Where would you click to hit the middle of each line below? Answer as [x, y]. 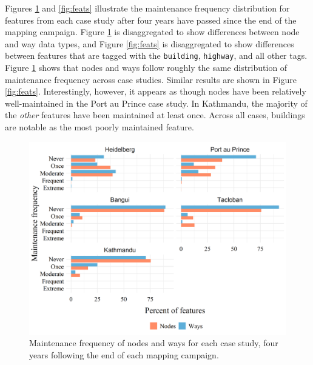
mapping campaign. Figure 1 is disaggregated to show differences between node [152, 32]
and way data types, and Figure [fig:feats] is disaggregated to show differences [150, 43]
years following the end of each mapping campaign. [124, 354]
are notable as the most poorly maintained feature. [99, 127]
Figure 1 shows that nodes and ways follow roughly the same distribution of [146, 68]
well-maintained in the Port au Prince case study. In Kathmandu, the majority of [156, 103]
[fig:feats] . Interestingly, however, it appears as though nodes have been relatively [156, 91]
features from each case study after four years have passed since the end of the [151, 20]
